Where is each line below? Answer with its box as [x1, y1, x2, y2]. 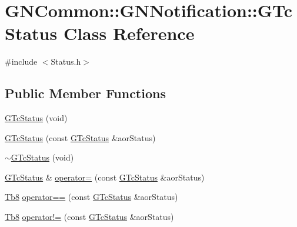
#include [5, 55, 38, 68]
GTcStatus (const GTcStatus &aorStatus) [5, 131, 156, 143]
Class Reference [63, 21, 195, 45]
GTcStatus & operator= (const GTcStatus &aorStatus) [5, 171, 205, 183]
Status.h [51, 55, 81, 68]
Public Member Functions [5, 84, 166, 102]
